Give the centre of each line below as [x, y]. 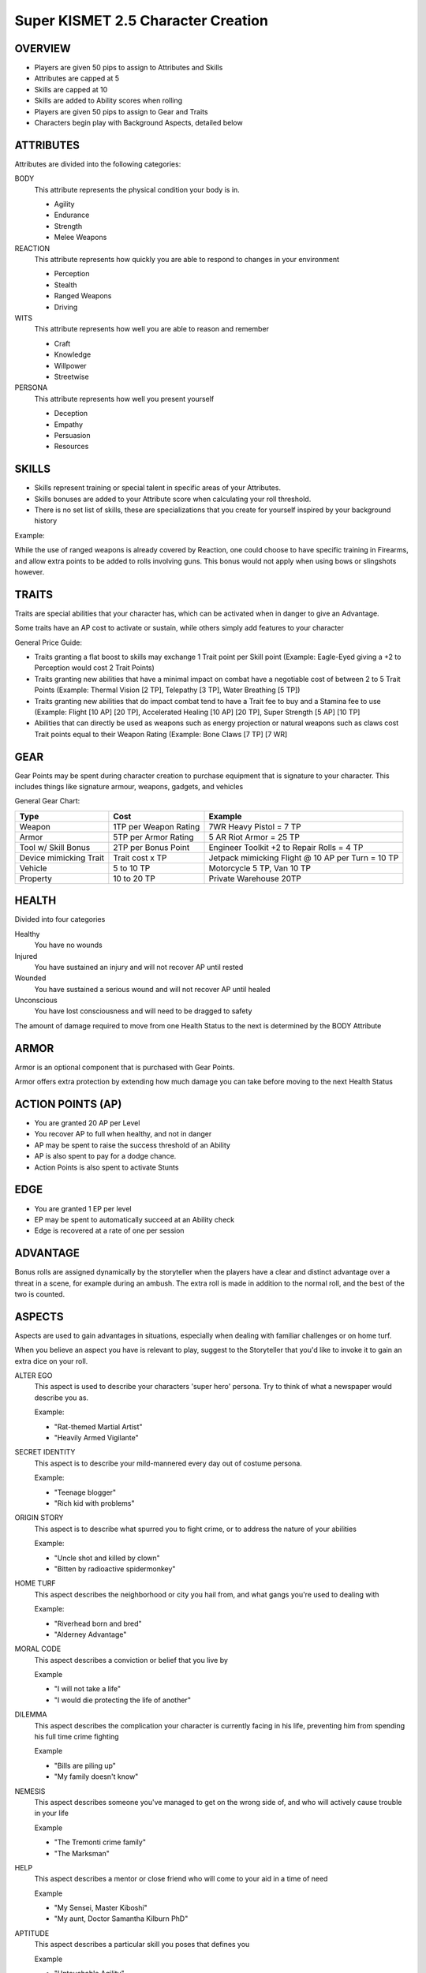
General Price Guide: [49, 642]
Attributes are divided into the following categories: [98, 164]
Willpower [70, 365]
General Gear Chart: [47, 801]
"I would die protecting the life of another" [122, 1700]
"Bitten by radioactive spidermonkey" [115, 1569]
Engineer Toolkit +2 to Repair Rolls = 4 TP [286, 847]
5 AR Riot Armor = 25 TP [254, 837]
